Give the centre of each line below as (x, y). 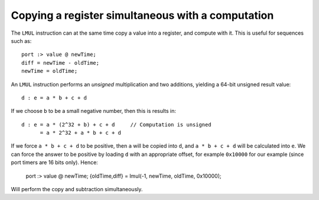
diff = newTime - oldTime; (61, 63)
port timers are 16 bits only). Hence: (55, 162)
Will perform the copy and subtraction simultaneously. (77, 189)
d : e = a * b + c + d (54, 98)
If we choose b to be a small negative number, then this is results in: (94, 111)
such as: (21, 41)
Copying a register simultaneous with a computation (142, 15)
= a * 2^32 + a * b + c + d (80, 133)
